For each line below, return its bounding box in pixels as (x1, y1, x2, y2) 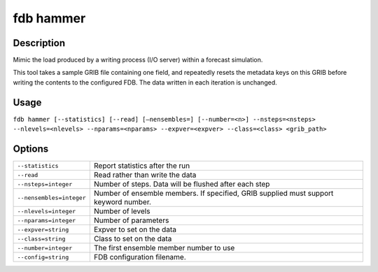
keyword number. (93, 197, 152, 207)
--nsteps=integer (17, 180, 73, 188)
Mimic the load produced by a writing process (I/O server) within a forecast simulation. (13, 56, 263, 64)
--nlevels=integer (17, 207, 76, 215)
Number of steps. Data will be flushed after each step (93, 179, 270, 189)
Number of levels (93, 206, 150, 216)
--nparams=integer (17, 217, 76, 224)
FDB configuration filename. (93, 252, 187, 262)
